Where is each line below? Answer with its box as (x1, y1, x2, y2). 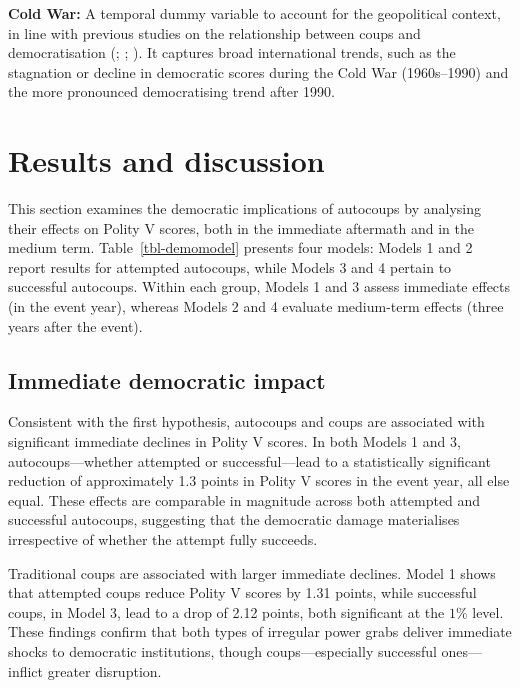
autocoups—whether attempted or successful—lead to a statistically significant (8, 450, 491, 471)
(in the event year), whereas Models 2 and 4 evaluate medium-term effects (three (8, 296, 504, 317)
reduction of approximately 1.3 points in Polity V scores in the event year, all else (8, 470, 510, 491)
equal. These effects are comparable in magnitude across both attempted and (8, 489, 481, 510)
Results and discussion (8, 140, 325, 181)
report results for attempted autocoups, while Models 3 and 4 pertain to (8, 256, 452, 277)
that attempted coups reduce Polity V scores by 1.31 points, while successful (8, 582, 477, 603)
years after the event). (8, 315, 143, 336)
